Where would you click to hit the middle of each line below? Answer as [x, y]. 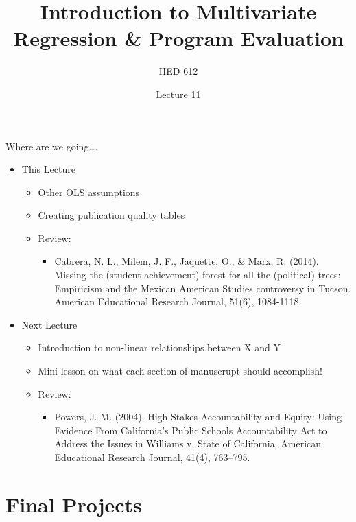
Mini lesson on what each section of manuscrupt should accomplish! [180, 371]
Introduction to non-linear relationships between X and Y [159, 347]
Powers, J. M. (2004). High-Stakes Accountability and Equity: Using [198, 417]
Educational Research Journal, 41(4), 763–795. [152, 457]
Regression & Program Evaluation [178, 38]
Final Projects [74, 504]
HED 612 [178, 71]
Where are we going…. [52, 146]
